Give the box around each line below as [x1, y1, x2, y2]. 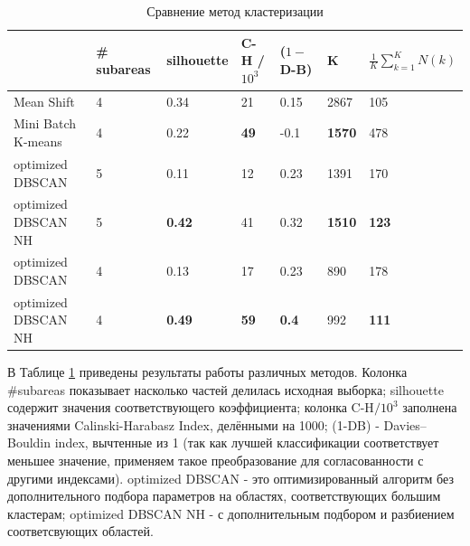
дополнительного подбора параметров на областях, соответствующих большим [7, 486, 441, 505]
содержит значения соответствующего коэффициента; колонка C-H [7, 398, 374, 417]
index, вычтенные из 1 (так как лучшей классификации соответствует [54, 433, 439, 452]
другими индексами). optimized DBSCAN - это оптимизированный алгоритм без [7, 468, 454, 487]
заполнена [402, 398, 457, 417]
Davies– [383, 415, 427, 434]
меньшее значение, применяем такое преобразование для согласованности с [7, 451, 424, 470]
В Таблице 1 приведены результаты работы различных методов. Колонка [7, 362, 408, 381]
